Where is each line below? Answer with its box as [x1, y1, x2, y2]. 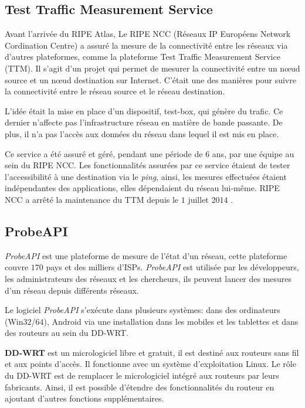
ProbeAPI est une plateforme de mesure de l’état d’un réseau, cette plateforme [5, 249, 287, 261]
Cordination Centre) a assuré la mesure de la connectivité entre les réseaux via [5, 39, 288, 51]
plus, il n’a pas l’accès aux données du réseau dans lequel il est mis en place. [5, 127, 279, 140]
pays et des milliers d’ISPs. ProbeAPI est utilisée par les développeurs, [46, 261, 299, 273]
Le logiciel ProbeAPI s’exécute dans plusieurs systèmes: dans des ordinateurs [5, 304, 280, 316]
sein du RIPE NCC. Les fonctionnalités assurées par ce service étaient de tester [5, 159, 290, 171]
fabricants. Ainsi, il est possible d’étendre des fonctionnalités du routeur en [5, 380, 274, 393]
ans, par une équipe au [212, 147, 294, 159]
